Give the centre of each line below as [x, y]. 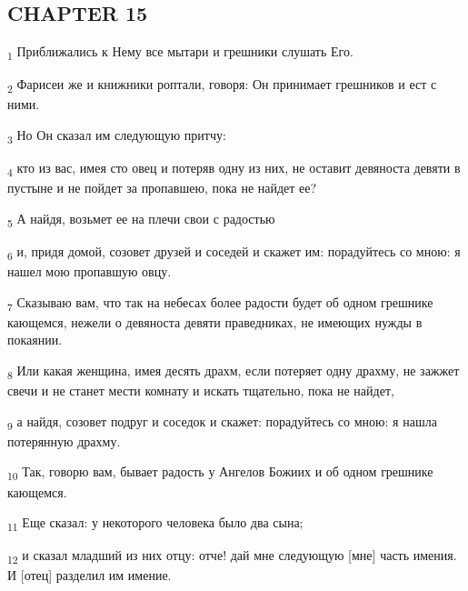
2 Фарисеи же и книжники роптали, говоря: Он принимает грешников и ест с [222, 85]
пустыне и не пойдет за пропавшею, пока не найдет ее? [162, 188]
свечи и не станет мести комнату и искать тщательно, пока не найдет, [201, 391]
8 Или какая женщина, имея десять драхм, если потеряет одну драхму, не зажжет [234, 371]
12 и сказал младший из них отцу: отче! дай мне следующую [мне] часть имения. [232, 556]
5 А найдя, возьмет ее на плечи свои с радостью [141, 219]
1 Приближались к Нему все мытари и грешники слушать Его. [180, 52]
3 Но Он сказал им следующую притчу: [117, 136]
